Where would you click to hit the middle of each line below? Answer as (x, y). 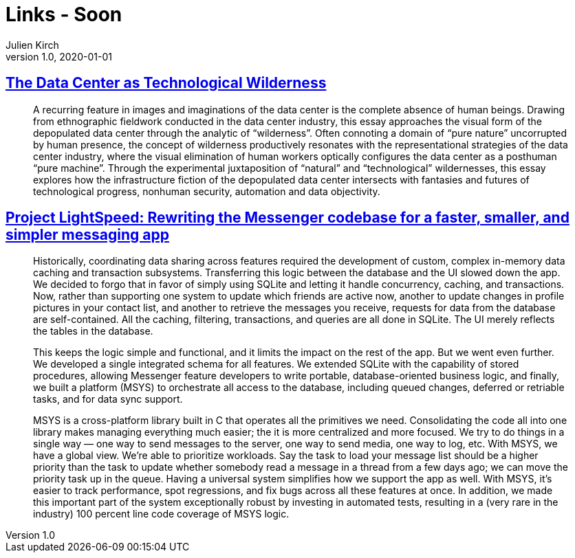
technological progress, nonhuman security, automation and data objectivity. (207, 191)
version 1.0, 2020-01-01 (59, 56)
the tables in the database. (93, 331)
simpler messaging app (87, 235)
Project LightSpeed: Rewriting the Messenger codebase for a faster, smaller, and (287, 218)
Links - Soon (64, 14)
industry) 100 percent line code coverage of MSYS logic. (161, 514)
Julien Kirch (32, 45)
